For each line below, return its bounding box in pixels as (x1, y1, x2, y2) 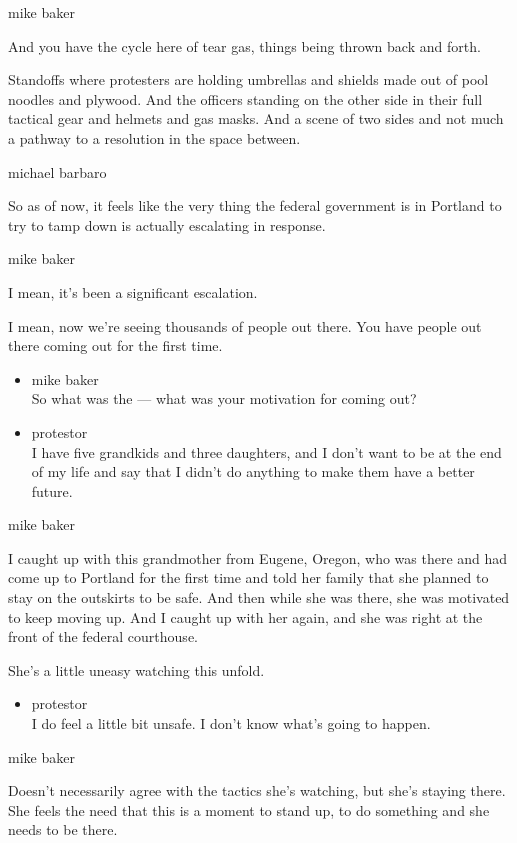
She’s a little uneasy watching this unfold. (8, 659, 265, 680)
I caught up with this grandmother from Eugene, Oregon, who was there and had (8, 547, 508, 568)
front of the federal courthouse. (8, 626, 198, 647)
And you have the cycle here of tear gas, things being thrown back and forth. (8, 35, 481, 56)
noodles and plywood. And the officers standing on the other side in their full (8, 88, 483, 109)
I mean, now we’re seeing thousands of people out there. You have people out (8, 315, 482, 336)
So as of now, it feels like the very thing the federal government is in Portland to (8, 195, 502, 216)
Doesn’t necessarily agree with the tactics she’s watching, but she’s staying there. (8, 780, 506, 801)
